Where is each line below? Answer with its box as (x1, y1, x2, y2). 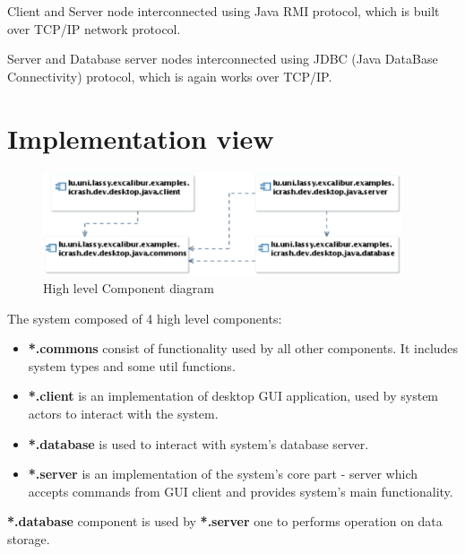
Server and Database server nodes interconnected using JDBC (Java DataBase (7, 49, 438, 68)
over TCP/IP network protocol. (7, 19, 181, 38)
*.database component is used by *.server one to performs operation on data (7, 512, 443, 531)
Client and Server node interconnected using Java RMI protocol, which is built (7, 2, 440, 20)
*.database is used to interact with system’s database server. (28, 434, 369, 453)
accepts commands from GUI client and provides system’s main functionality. (28, 481, 453, 500)
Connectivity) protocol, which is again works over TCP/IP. (7, 66, 332, 85)
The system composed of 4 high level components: (7, 308, 282, 327)
